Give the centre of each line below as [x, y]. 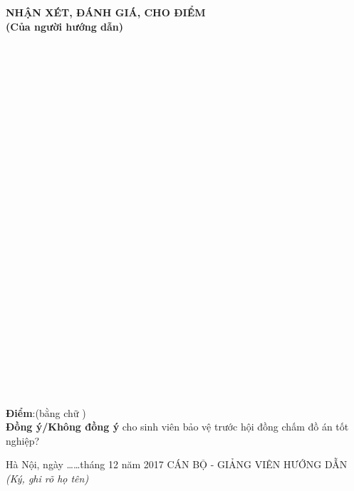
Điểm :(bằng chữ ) [46, 412]
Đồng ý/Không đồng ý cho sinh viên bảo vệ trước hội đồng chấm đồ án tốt [177, 427]
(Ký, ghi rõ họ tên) [47, 478]
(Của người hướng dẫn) [65, 26]
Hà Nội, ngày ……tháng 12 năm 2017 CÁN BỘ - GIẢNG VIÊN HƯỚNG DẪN [177, 464]
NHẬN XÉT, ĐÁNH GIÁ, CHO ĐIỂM [106, 12]
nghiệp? [23, 440]
